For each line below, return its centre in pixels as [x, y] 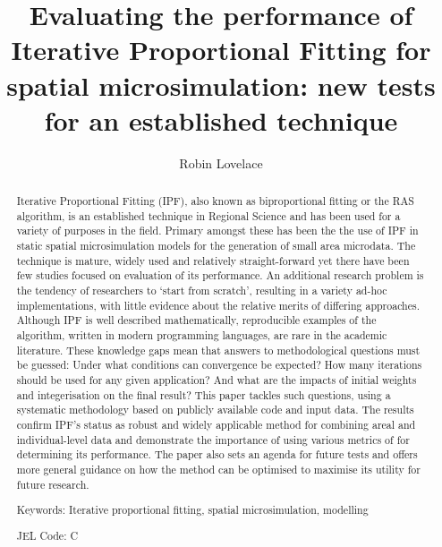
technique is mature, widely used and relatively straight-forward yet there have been [213, 260]
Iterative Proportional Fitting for [221, 50]
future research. [53, 484]
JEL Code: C [47, 535]
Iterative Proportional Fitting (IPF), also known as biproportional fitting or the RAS [215, 201]
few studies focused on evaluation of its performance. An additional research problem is [220, 275]
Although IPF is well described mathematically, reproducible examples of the [196, 320]
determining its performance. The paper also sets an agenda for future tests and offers [217, 454]
